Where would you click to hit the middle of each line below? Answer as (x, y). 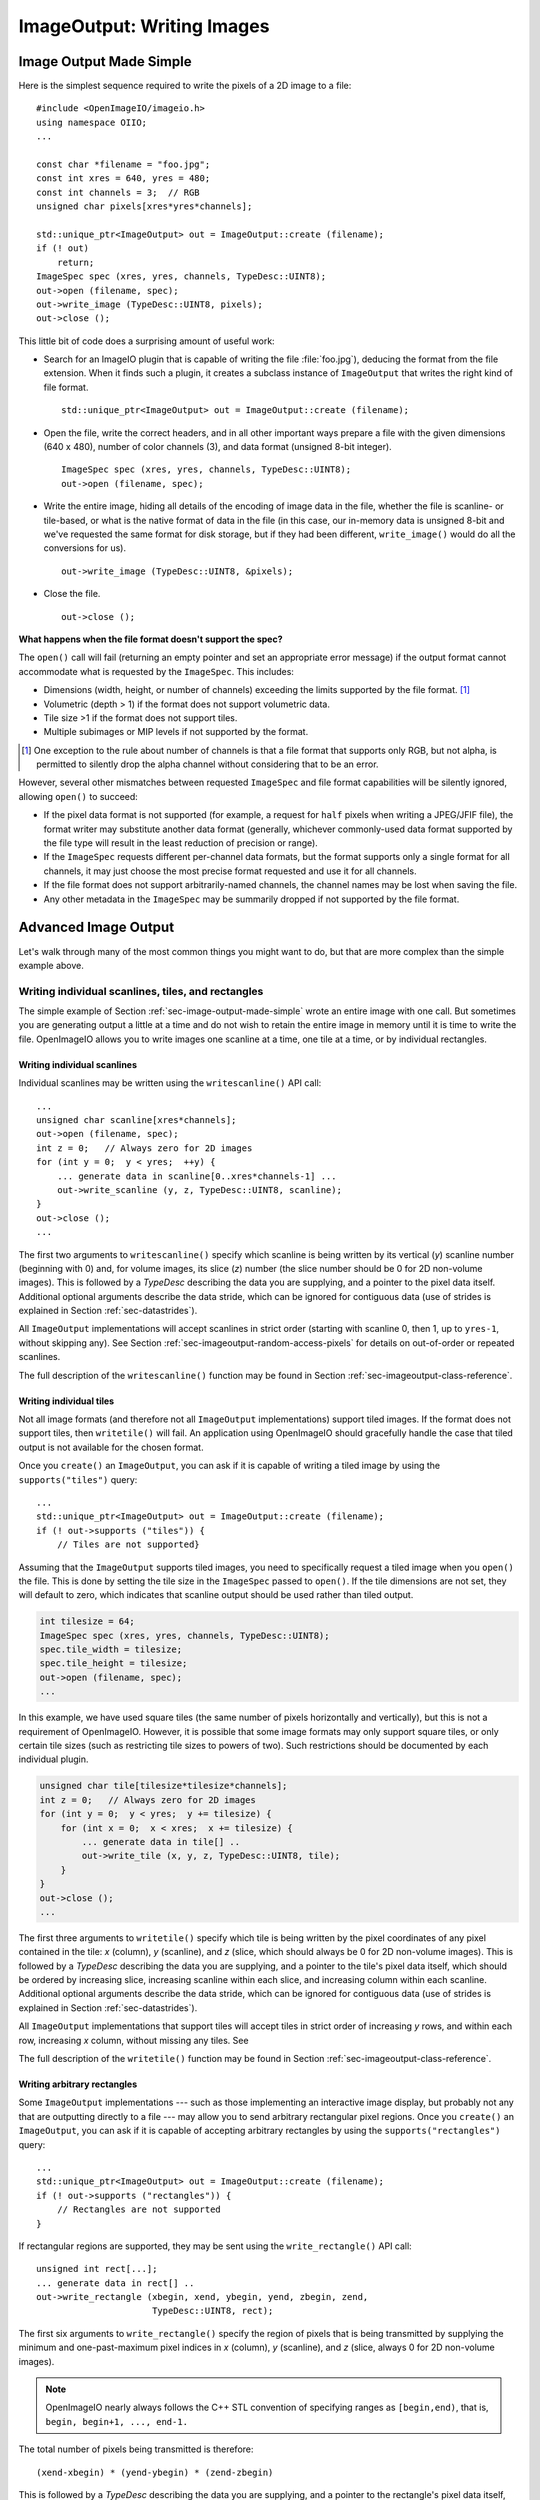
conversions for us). (85, 548)
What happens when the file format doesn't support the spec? (150, 639)
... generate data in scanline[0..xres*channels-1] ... (196, 1176)
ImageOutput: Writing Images (144, 26)
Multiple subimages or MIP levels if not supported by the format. (176, 732)
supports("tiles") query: (78, 1479)
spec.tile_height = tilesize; (113, 1663)
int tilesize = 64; (87, 1621)
